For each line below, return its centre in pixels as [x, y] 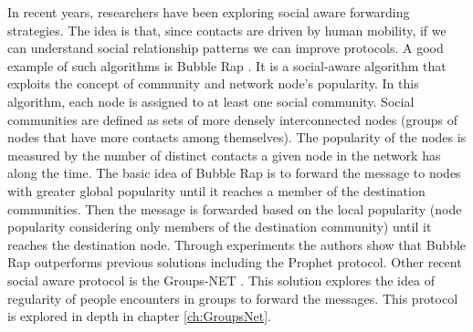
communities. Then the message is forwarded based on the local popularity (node [235, 208]
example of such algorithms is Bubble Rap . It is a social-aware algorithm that [227, 65]
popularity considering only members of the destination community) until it [220, 227]
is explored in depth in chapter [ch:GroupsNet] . [139, 316]
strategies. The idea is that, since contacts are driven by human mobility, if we [227, 30]
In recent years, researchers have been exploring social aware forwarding [209, 12]
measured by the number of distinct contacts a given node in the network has [224, 155]
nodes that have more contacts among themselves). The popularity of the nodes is [237, 137]
